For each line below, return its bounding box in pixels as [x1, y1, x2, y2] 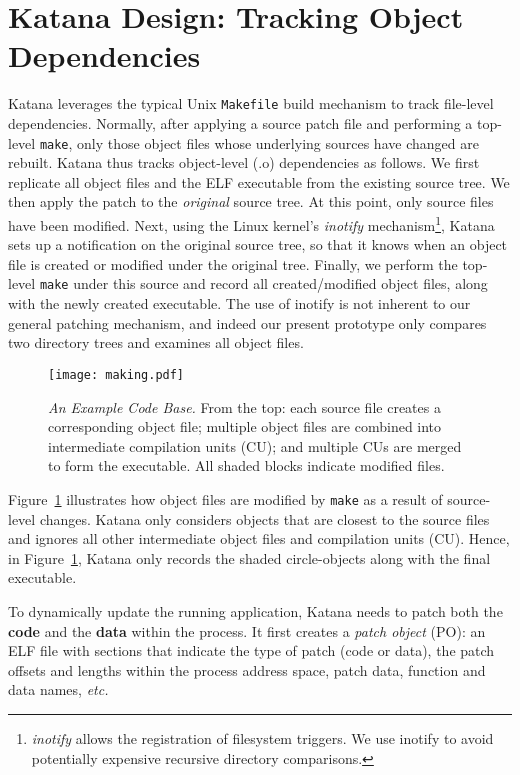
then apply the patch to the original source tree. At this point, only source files [8, 191, 494, 212]
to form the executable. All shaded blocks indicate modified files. [48, 455, 445, 476]
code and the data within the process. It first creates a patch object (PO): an [8, 620, 486, 641]
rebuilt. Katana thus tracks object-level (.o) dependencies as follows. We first [8, 152, 480, 173]
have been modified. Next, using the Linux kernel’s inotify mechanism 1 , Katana [8, 212, 495, 235]
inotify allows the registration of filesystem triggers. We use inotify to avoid [31, 727, 494, 748]
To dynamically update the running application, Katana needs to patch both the [8, 600, 503, 621]
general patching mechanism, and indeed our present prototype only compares [8, 312, 487, 333]
